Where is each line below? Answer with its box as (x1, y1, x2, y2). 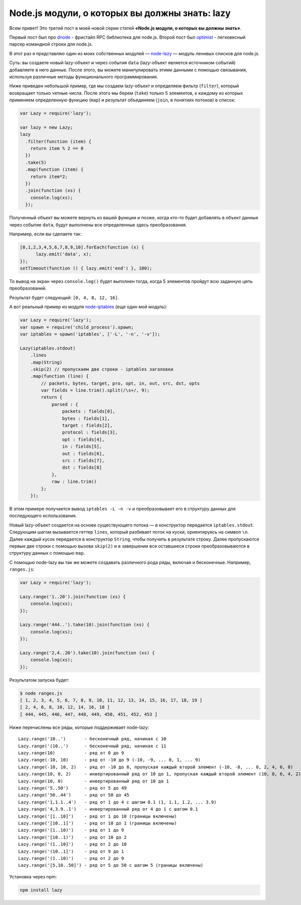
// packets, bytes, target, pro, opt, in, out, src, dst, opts (41, 380, 200, 386)
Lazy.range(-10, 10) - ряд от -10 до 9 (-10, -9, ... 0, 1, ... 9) (18, 757, 201, 763)
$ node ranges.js (20, 690, 63, 696)
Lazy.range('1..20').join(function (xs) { (20, 594, 126, 599)
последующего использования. (9, 512, 77, 519)
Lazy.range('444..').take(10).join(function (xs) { (20, 622, 150, 627)
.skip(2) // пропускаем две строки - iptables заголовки (30, 366, 174, 372)
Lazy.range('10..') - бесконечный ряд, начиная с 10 (18, 736, 167, 742)
